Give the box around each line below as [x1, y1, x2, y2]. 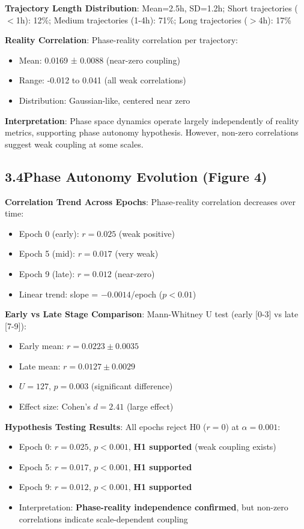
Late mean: [19, 359, 61, 372]
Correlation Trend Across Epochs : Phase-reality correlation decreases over [5, 195, 296, 208]
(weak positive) [118, 227, 175, 239]
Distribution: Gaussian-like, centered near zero [19, 94, 190, 106]
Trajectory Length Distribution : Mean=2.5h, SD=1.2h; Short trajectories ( [5, 2, 298, 14]
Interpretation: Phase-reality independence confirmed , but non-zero [19, 501, 288, 513]
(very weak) [115, 247, 159, 260]
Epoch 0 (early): [19, 227, 79, 239]
